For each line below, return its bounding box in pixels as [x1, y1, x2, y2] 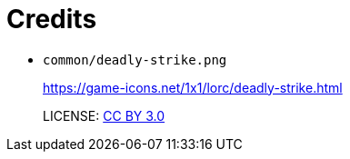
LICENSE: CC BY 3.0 [43, 107, 165, 124]
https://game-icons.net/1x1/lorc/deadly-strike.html [43, 79, 343, 95]
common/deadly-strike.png [43, 52, 227, 67]
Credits [6, 4, 97, 35]
